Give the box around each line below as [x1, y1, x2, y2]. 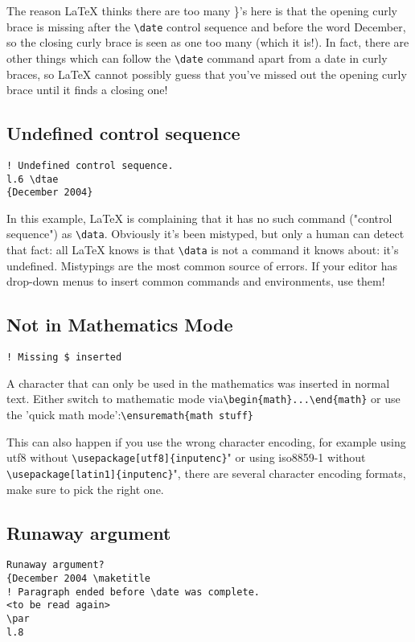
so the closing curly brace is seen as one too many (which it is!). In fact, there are [6, 34, 409, 51]
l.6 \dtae [6, 173, 59, 185]
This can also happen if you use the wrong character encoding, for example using [6, 433, 406, 450]
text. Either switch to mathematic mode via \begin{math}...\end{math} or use [6, 390, 401, 407]
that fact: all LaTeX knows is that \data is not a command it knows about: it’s [6, 241, 399, 258]
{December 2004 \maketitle [6, 573, 150, 585]
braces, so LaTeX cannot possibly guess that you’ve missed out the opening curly [6, 65, 407, 82]
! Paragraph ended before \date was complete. [6, 586, 260, 598]
